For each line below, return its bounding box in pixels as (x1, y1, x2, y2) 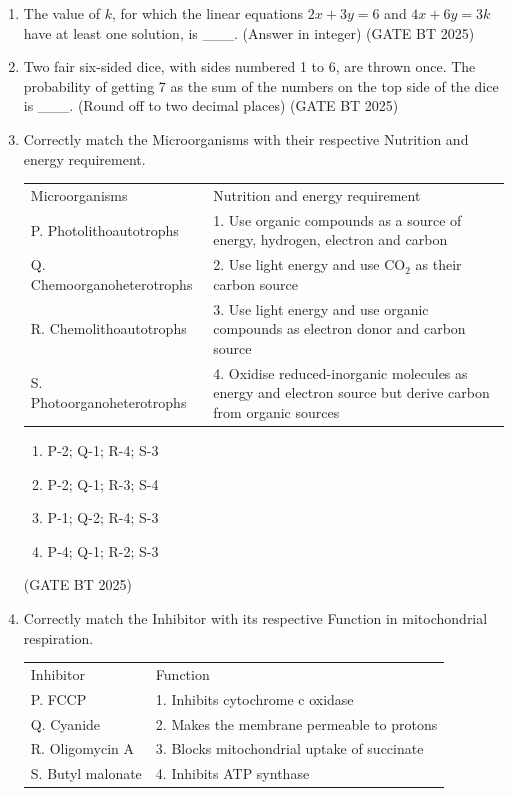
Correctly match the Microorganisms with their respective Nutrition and (23, 128, 469, 149)
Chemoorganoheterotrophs (30, 273, 193, 294)
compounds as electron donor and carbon (213, 318, 466, 339)
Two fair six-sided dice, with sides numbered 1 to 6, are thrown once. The (23, 56, 476, 77)
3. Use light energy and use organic (213, 298, 429, 319)
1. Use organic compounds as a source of (213, 209, 462, 230)
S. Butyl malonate (30, 763, 142, 784)
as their (415, 254, 462, 275)
